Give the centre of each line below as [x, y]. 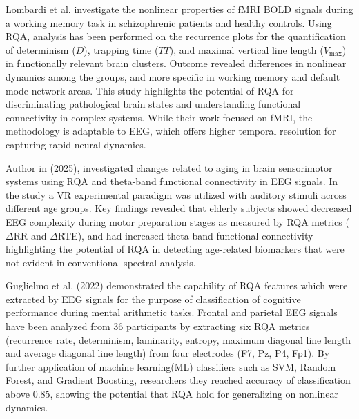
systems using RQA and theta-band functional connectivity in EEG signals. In [172, 181]
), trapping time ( [121, 49]
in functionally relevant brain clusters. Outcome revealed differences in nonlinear [176, 63]
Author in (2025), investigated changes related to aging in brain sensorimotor [169, 167]
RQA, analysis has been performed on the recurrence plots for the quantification [176, 36]
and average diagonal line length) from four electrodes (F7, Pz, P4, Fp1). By [168, 353]
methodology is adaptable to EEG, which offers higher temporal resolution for [171, 131]
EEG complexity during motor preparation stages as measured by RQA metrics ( [177, 221]
